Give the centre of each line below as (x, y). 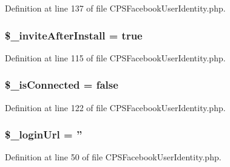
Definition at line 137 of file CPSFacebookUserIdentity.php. (115, 8)
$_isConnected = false (62, 85)
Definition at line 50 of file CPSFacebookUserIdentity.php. (113, 157)
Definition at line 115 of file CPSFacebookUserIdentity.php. (115, 57)
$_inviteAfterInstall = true (74, 35)
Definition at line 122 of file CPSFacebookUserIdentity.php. (115, 107)
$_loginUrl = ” (44, 135)
